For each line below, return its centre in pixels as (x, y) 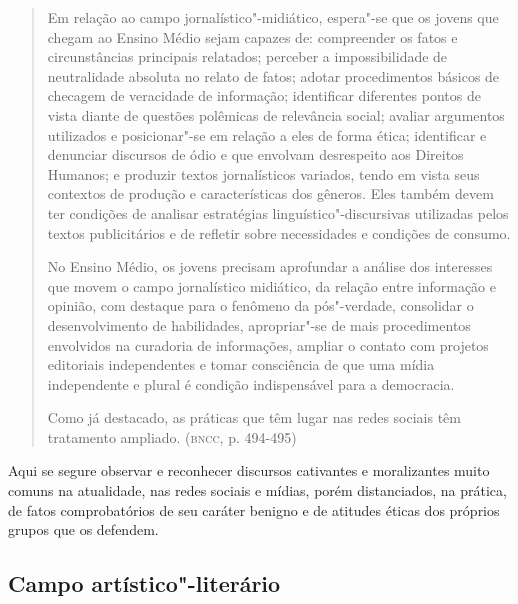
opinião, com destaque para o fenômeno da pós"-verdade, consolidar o (260, 305)
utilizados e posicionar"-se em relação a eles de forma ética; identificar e (267, 134)
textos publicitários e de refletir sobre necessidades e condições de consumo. (279, 232)
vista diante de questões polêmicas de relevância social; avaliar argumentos (276, 114)
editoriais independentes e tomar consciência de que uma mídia (241, 364)
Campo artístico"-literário (144, 583)
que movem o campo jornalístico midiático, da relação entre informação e (271, 285)
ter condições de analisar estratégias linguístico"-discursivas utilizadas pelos (278, 212)
